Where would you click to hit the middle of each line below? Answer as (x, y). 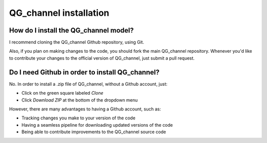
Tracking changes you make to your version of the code (78, 118)
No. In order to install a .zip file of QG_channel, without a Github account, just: (88, 84)
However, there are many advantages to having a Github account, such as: (85, 109)
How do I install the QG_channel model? (71, 30)
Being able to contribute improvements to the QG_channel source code (94, 132)
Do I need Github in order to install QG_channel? (84, 72)
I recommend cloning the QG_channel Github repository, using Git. (77, 42)
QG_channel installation (59, 13)
